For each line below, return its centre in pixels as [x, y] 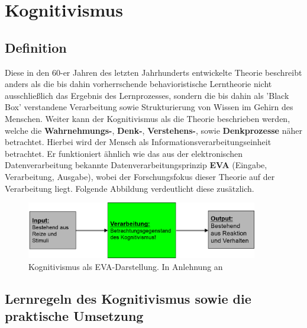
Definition [36, 47]
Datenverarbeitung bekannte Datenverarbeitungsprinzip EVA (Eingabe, [136, 165]
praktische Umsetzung [74, 316]
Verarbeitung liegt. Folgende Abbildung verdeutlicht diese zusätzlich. [130, 188]
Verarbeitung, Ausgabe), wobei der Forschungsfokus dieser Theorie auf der [140, 176]
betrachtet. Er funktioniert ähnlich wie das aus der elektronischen [124, 153]
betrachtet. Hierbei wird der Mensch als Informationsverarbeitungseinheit [138, 142]
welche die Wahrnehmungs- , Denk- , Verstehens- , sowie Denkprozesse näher [153, 130]
